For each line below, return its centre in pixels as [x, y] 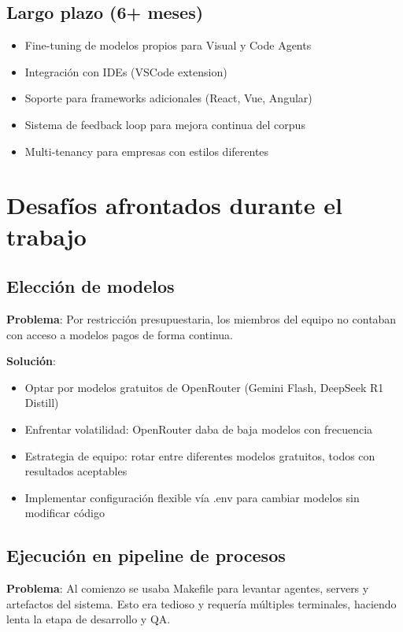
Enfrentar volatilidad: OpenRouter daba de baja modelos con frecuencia [199, 429]
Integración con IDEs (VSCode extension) [126, 71]
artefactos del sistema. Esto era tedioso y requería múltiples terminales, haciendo [201, 603]
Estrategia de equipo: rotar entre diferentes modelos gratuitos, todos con [200, 455]
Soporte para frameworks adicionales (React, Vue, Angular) [168, 98]
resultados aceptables [76, 471]
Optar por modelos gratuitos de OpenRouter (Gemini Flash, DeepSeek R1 [204, 387]
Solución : [31, 361]
